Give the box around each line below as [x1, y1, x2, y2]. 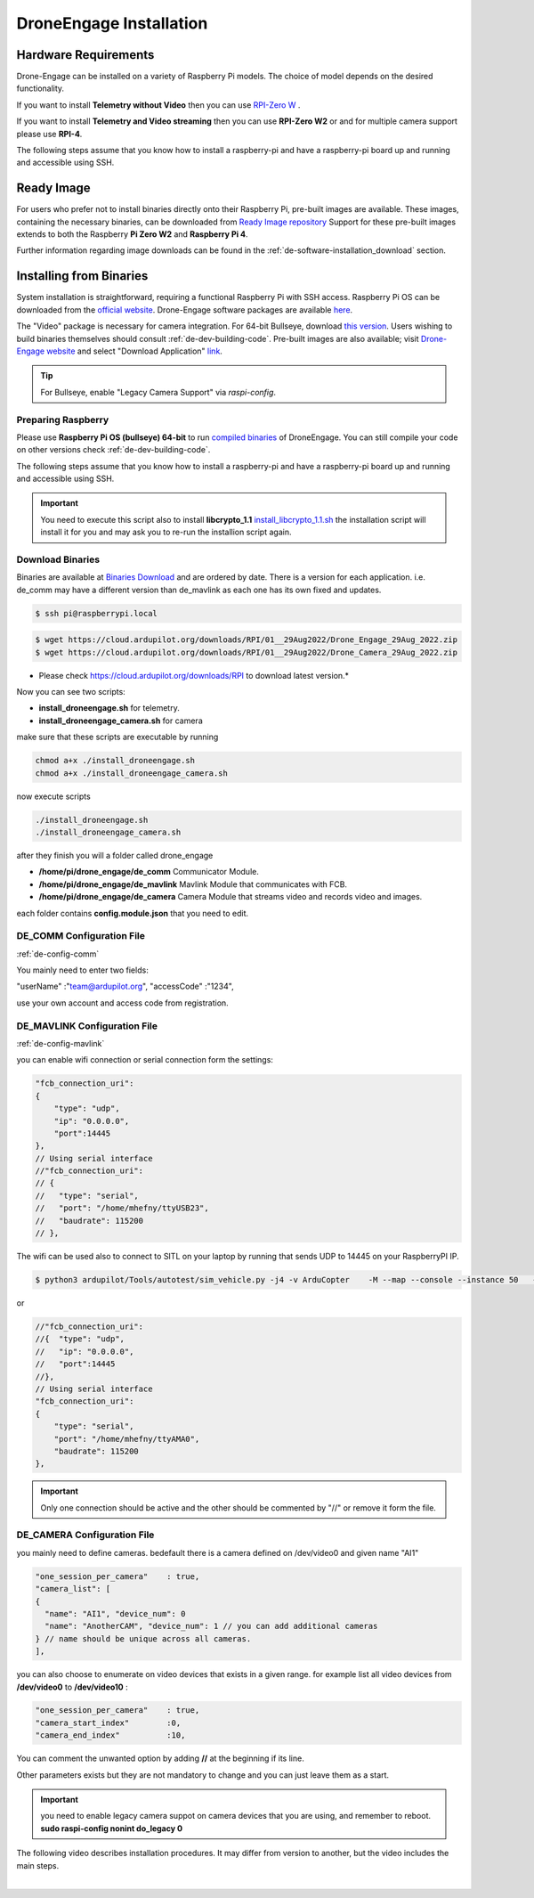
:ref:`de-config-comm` [16, 949, 100, 959]
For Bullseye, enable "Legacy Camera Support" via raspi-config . [40, 387, 276, 397]
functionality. [16, 83, 65, 94]
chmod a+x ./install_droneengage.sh [35, 755, 196, 766]
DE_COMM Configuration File [16, 930, 146, 942]
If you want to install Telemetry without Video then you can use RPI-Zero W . [16, 99, 301, 110]
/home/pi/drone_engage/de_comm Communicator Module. [38, 867, 260, 877]
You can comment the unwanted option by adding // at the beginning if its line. [16, 1753, 304, 1764]
